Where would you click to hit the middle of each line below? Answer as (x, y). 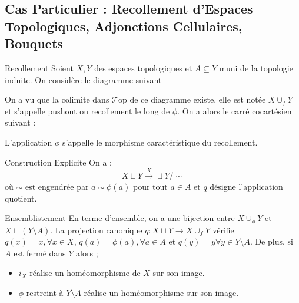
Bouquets (34, 43)
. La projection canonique (96, 230)
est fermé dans (40, 253)
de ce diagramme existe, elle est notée (198, 99)
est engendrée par (57, 186)
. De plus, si (271, 241)
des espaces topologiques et (143, 67)
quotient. (21, 198)
